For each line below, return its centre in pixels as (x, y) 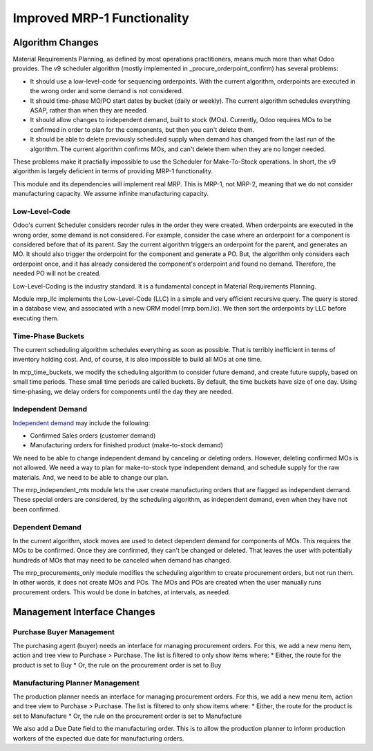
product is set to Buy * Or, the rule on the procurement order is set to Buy (117, 665)
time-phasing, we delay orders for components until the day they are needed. (123, 391)
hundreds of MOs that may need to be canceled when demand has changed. (122, 560)
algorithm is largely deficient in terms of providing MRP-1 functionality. (113, 171)
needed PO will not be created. (57, 273)
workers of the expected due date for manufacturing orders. (98, 738)
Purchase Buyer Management (64, 632)
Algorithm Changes (56, 42)
